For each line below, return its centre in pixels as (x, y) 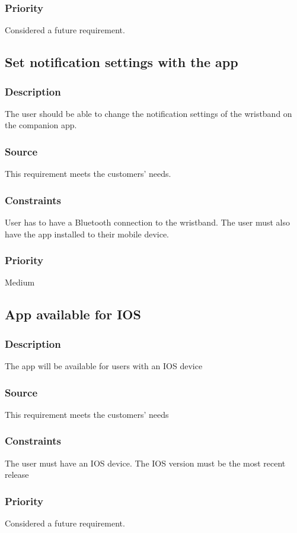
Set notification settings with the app (122, 62)
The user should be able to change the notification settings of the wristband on (148, 113)
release (17, 475)
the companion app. (41, 125)
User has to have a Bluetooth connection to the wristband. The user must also (148, 222)
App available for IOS (73, 314)
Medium (20, 282)
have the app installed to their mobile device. (87, 234)
